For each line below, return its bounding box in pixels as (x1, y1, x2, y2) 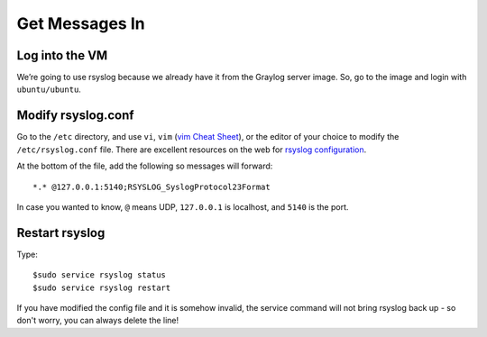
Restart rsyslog (16, 225, 106, 241)
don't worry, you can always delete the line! (16, 315, 179, 326)
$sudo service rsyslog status (32, 270, 167, 280)
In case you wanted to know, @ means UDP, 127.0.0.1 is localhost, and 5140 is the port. (16, 201, 349, 212)
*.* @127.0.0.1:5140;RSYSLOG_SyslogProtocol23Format (32, 181, 271, 192)
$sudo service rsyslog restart (32, 282, 171, 293)
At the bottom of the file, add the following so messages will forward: (16, 160, 273, 171)
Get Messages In (16, 14, 145, 33)
